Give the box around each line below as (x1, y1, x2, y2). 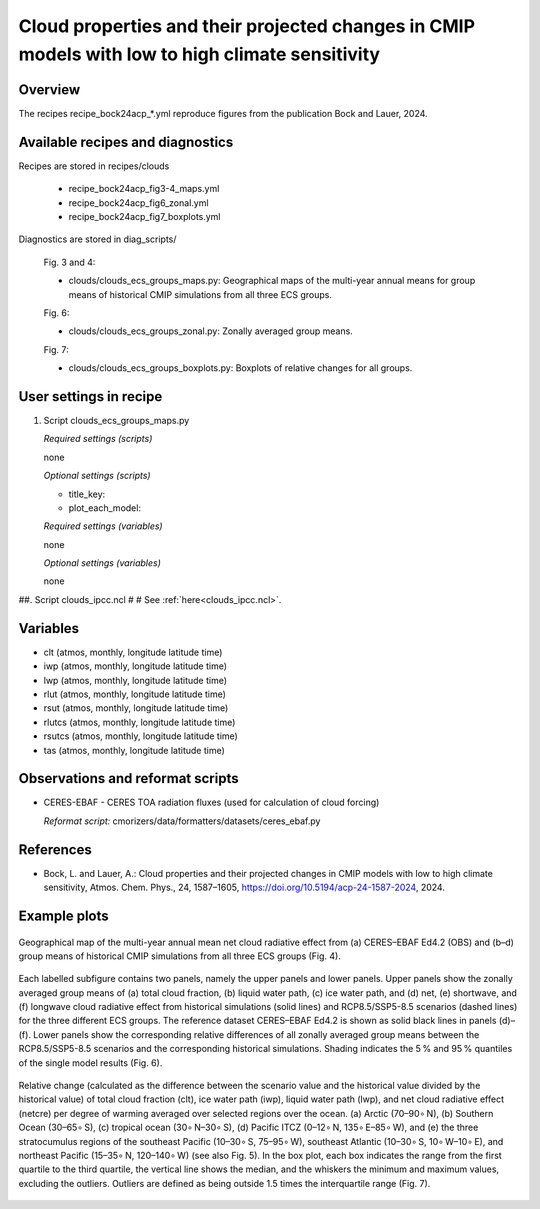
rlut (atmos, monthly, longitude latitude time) (43, 688, 227, 700)
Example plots (18, 907, 109, 924)
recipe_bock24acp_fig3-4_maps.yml (68, 183, 220, 195)
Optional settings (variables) (43, 557, 162, 569)
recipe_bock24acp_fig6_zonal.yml (68, 196, 209, 209)
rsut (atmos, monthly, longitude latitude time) (43, 702, 229, 714)
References (18, 841, 92, 858)
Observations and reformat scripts (18, 770, 239, 787)
